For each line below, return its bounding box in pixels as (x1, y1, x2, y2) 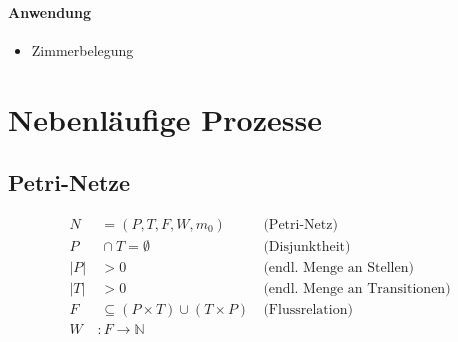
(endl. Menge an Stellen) (263, 261, 414, 276)
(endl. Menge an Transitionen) (263, 282, 451, 297)
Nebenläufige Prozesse (8, 98, 322, 139)
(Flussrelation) (263, 303, 353, 318)
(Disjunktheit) (263, 240, 351, 255)
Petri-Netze (8, 167, 131, 198)
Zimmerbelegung (31, 39, 134, 60)
